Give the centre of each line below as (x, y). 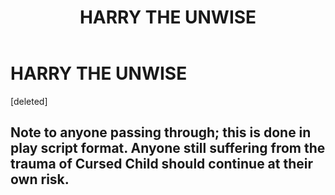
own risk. (40, 179)
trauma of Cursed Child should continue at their (162, 164)
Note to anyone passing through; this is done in (161, 132)
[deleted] (29, 101)
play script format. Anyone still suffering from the (168, 148)
